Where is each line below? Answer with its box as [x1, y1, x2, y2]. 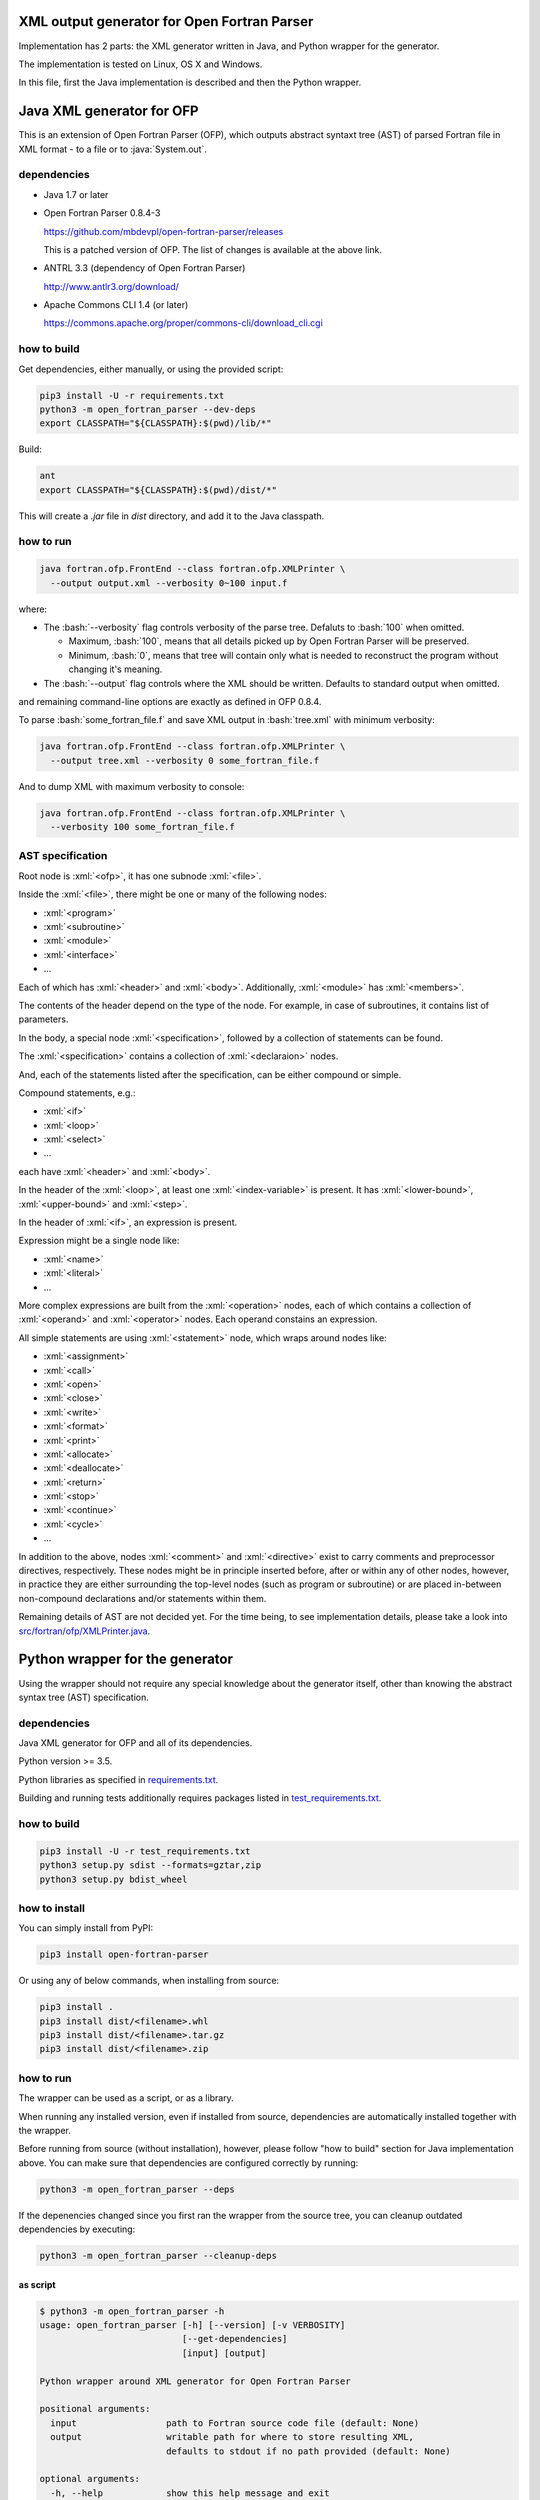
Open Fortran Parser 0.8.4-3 [43, 207, 161, 219]
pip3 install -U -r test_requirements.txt [39, 1845, 251, 1857]
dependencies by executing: [18, 2223, 136, 2235]
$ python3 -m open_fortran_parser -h [39, 2305, 225, 2317]
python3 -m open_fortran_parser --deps [39, 2183, 235, 2195]
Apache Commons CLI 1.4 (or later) [43, 299, 189, 311]
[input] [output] [181, 2347, 267, 2359]
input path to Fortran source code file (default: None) [50, 2417, 420, 2429]
